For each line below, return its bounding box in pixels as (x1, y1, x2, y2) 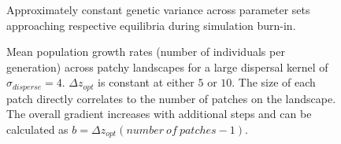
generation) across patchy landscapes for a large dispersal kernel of (6, 58, 328, 75)
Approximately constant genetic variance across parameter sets (6, 2, 310, 17)
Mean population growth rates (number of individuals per (6, 43, 285, 60)
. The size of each (232, 74, 316, 90)
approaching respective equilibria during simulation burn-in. (6, 17, 296, 33)
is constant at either (98, 74, 195, 90)
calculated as (6, 121, 69, 138)
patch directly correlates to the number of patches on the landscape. (6, 90, 336, 106)
